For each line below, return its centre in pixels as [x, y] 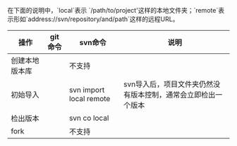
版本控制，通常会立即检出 [173, 95]
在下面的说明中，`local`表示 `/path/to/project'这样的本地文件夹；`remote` [113, 10]
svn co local [89, 118]
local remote [90, 99]
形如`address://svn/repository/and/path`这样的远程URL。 [96, 19]
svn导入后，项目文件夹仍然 [168, 84]
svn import [87, 90]
